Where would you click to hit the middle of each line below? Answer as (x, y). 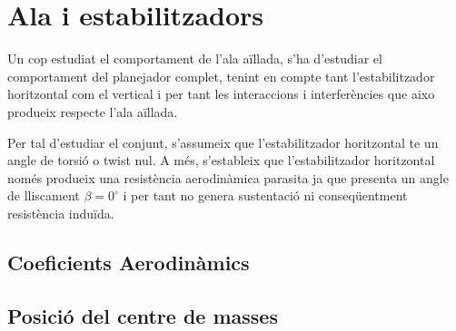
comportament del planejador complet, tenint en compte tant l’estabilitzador (221, 76)
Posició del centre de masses (143, 315)
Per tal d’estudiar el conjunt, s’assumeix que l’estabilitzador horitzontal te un (223, 142)
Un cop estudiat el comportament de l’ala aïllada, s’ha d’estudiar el (195, 58)
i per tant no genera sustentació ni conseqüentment (265, 195)
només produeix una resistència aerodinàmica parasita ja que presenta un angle (228, 177)
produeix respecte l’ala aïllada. (93, 111)
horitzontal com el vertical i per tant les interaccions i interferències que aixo (221, 94)
